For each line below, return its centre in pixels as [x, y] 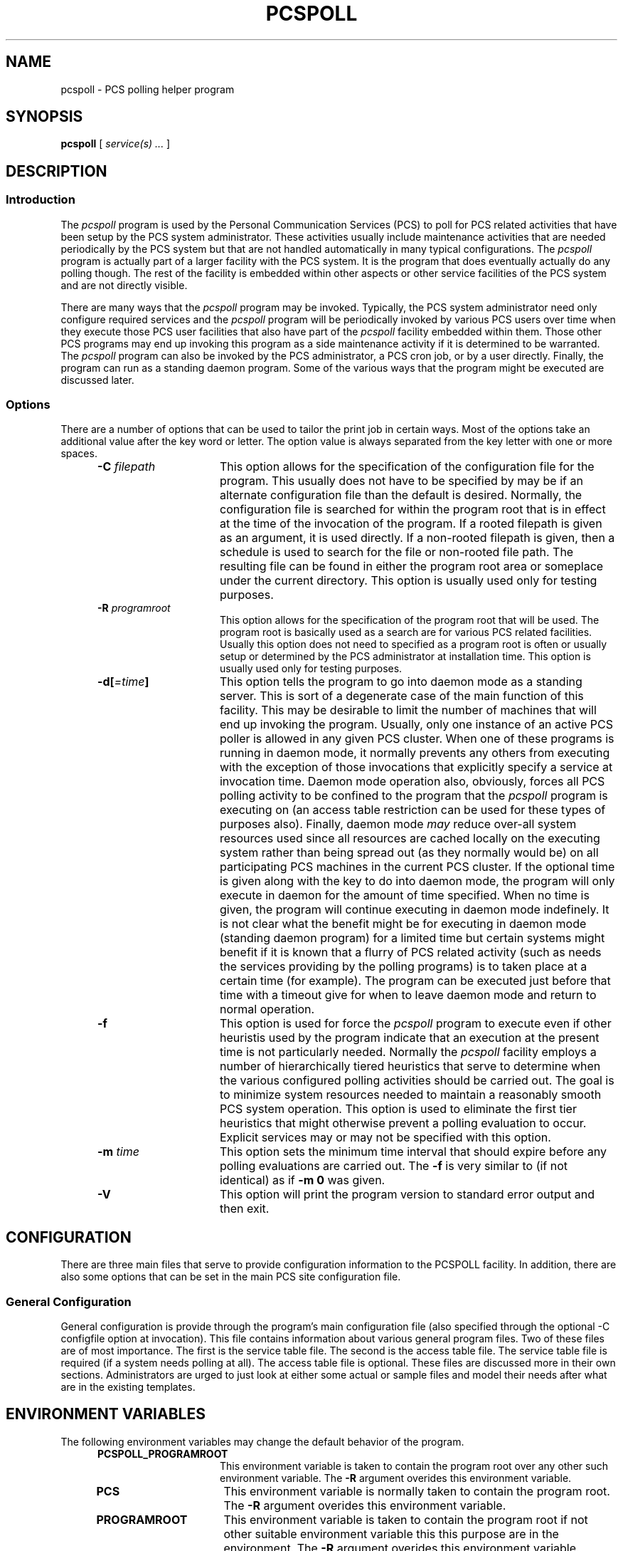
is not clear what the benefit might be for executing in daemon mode [403, 924]
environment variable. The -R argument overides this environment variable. [396, 1478]
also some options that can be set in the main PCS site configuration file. [231, 1277]
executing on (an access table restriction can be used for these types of [412, 810]
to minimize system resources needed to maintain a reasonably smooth [410, 1095]
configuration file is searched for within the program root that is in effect [412, 510]
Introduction [41, 200]
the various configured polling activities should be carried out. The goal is [417, 1081]
